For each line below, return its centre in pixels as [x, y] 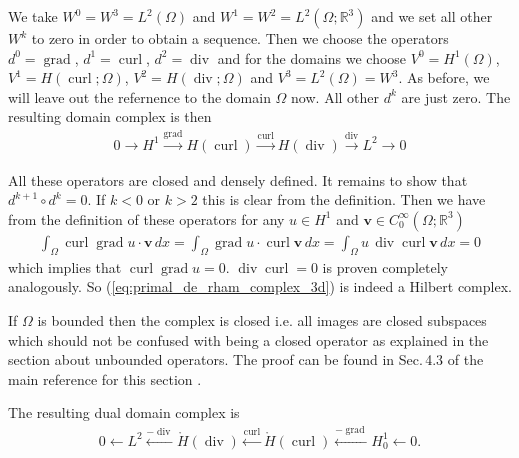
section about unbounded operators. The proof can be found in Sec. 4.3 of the [246, 359]
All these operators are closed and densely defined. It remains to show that [238, 179]
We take [33, 16]
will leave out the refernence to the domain [139, 96]
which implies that [65, 266]
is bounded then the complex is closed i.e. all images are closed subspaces [262, 320]
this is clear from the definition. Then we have [344, 199]
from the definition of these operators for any [146, 218]
